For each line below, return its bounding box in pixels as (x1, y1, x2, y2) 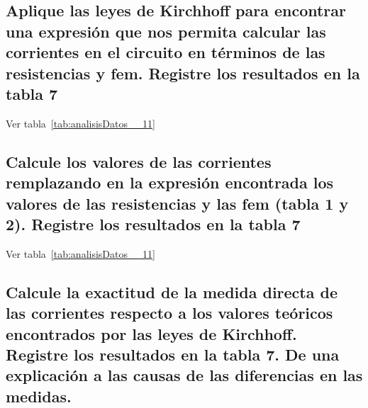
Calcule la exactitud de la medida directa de (6, 280, 338, 302)
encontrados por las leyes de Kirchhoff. (6, 322, 297, 344)
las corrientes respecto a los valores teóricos (6, 302, 333, 324)
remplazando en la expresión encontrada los (6, 171, 334, 193)
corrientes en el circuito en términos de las (6, 41, 325, 63)
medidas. (6, 385, 72, 407)
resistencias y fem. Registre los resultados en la (6, 62, 360, 84)
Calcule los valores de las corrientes (6, 150, 272, 172)
